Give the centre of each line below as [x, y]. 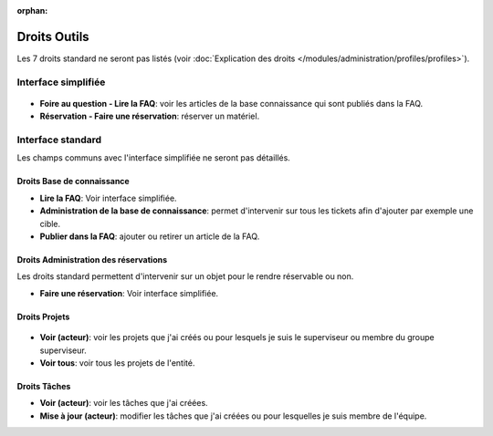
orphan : [32, 10]
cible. [50, 223]
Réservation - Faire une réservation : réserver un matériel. [150, 116]
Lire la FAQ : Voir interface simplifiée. [108, 198]
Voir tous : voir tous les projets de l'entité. [117, 363]
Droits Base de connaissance [73, 182]
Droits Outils [53, 36]
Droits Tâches [44, 386]
